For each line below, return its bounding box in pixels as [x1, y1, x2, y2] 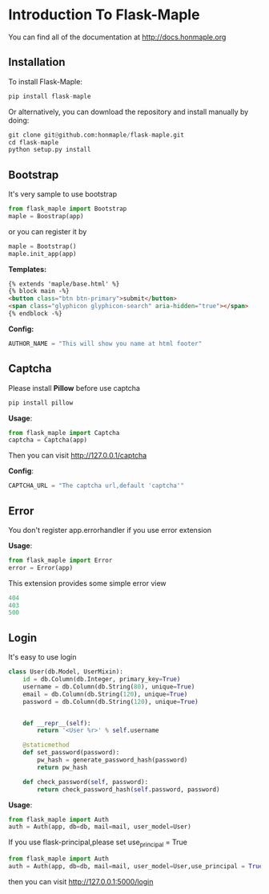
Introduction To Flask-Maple [8, 6, 200, 24]
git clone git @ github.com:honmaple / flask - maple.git [8, 131, 184, 139]
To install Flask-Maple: [8, 76, 82, 86]
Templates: [8, 264, 46, 274]
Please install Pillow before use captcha [8, 383, 140, 392]
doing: [8, 115, 30, 125]
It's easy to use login [8, 652, 78, 662]
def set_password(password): [22, 749, 120, 757]
